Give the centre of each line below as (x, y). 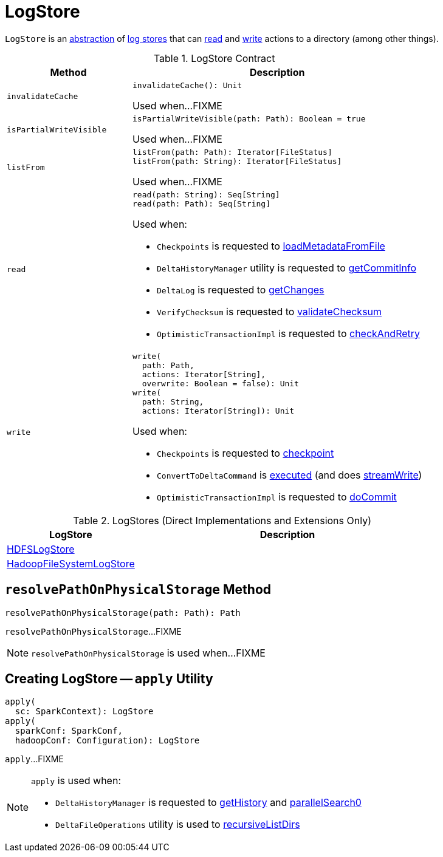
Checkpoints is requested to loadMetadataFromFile (271, 246)
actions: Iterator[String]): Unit (218, 411)
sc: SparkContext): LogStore (84, 712)
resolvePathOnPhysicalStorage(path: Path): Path (123, 613)
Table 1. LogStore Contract (214, 58)
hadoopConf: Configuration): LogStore (107, 741)
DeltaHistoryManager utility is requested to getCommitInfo (287, 268)
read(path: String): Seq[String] (206, 194)
